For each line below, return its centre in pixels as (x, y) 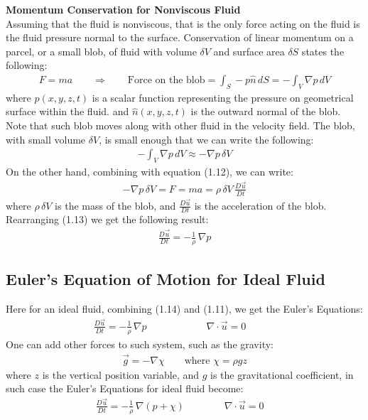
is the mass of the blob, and (115, 205)
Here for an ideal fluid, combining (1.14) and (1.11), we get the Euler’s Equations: (184, 309)
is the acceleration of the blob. (260, 205)
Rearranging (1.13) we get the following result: (107, 219)
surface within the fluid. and (67, 111)
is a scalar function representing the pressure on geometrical (223, 97)
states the (323, 51)
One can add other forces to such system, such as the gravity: (140, 344)
